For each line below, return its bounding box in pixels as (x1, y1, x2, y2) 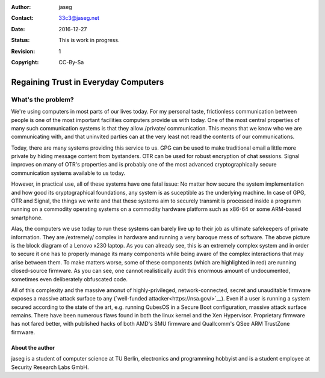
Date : (11, 25, 25, 32)
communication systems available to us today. (11, 169, 126, 177)
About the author (11, 344, 55, 351)
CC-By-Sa (58, 58, 84, 66)
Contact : (11, 14, 34, 22)
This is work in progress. (58, 37, 120, 44)
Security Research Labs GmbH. (11, 364, 90, 371)
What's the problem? (11, 95, 75, 103)
